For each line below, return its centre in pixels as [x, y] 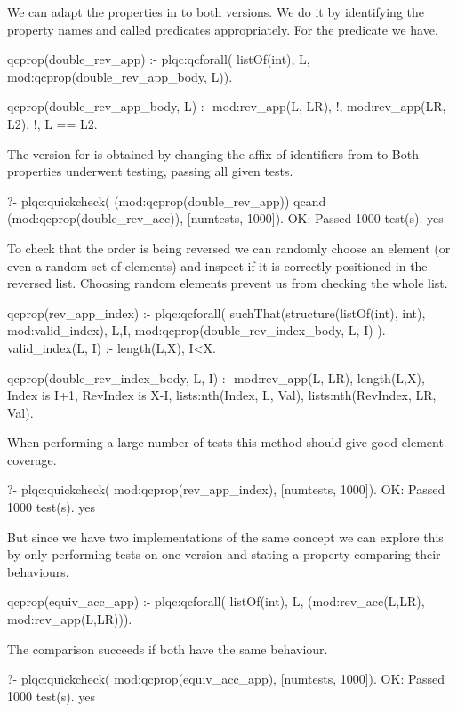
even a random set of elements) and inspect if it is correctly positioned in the [217, 265]
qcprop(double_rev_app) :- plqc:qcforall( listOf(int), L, [159, 59]
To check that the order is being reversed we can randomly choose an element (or [229, 248]
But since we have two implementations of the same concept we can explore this [225, 536]
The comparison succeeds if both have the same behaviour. [168, 648]
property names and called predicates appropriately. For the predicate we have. [223, 29]
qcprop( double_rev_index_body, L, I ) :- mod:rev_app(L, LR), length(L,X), [216, 377]
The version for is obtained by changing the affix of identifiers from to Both [213, 153]
